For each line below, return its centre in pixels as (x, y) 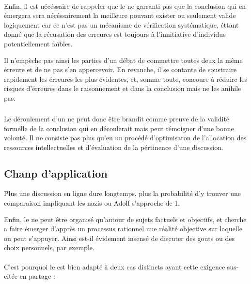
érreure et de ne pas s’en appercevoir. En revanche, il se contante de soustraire (120, 69)
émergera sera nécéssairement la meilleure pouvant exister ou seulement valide (120, 15)
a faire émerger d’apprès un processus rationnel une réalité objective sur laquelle (123, 229)
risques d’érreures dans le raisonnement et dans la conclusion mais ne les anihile (123, 88)
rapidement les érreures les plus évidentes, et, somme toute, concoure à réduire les (126, 79)
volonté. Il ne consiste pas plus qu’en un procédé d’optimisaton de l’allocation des (125, 138)
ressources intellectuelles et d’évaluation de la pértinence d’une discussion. (114, 147)
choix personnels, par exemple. (49, 247)
